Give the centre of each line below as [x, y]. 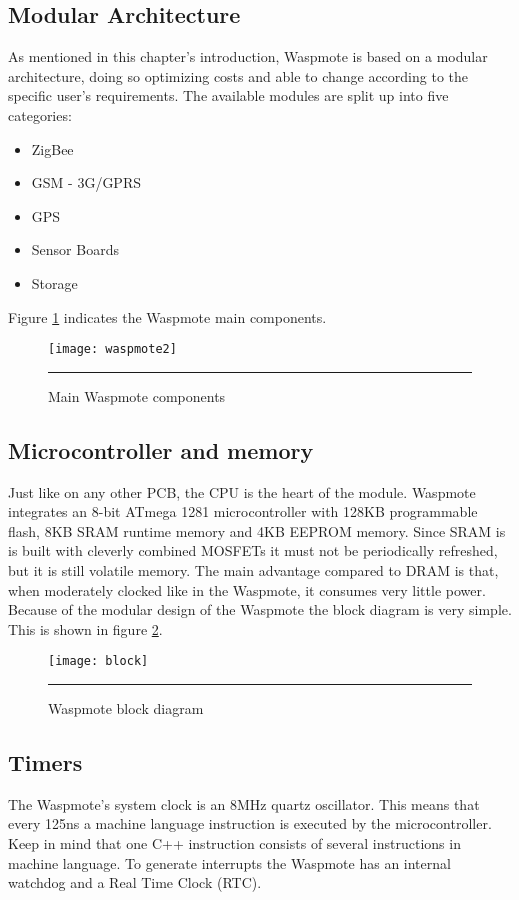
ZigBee [52, 148]
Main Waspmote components [137, 395]
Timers [45, 761]
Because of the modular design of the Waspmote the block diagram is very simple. [260, 609]
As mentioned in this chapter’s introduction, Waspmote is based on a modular [248, 56]
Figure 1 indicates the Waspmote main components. [167, 316]
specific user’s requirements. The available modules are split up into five [228, 95]
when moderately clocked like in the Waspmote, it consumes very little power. [247, 589]
